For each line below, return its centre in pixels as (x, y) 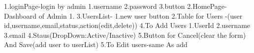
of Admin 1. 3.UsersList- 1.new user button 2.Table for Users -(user (141, 15)
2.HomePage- (207, 6)
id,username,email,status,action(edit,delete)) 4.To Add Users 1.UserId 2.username (127, 25)
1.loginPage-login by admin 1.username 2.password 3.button (95, 6)
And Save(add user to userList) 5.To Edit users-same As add (96, 44)
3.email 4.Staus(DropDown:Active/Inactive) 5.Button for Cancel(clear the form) (125, 35)
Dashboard (20, 15)
